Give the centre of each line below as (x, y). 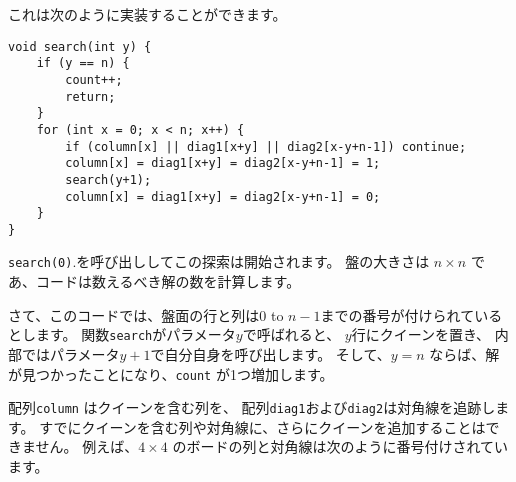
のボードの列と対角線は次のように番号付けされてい (340, 446)
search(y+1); (108, 179)
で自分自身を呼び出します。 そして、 (270, 353)
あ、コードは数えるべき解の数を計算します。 (154, 281)
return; (90, 96)
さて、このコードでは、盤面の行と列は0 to (146, 314)
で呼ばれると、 (291, 334)
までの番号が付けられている (411, 314)
